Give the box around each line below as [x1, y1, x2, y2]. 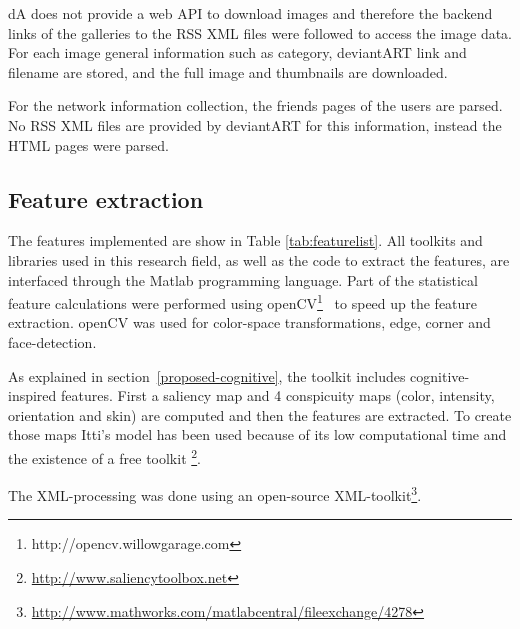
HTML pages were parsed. [8, 134, 170, 155]
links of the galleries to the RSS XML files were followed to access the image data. [8, 22, 512, 43]
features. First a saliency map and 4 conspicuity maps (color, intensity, [61, 385, 495, 406]
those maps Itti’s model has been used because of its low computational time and [8, 424, 507, 445]
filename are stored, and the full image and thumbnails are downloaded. [8, 61, 448, 82]
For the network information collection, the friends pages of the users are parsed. [8, 95, 503, 116]
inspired [8, 385, 57, 406]
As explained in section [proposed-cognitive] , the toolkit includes [8, 365, 406, 386]
